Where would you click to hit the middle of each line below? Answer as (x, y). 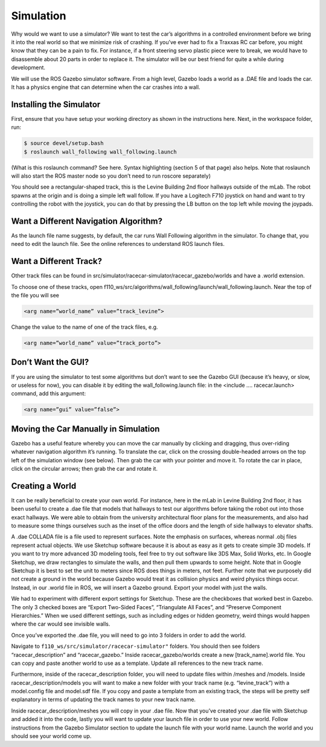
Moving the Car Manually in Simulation (85, 429)
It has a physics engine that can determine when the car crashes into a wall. (106, 87)
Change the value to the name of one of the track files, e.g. (85, 327)
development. (28, 68)
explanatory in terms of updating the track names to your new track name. (104, 700)
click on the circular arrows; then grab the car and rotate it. (85, 468)
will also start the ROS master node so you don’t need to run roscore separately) (111, 176)
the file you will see (35, 296)
